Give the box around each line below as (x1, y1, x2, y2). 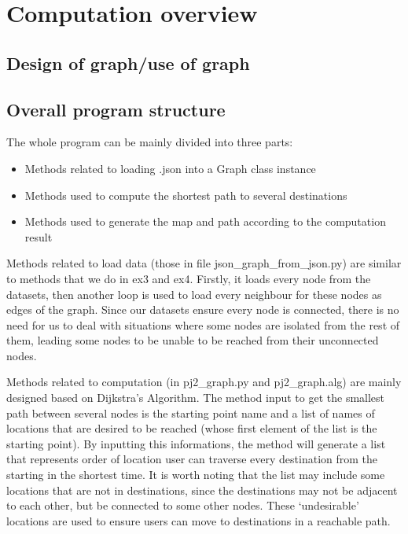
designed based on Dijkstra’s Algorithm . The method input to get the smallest (6, 389, 385, 406)
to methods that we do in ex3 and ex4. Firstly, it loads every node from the (6, 270, 371, 286)
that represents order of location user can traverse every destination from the (6, 451, 378, 467)
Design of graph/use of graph (6, 50, 250, 75)
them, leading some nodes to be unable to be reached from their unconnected (6, 332, 379, 348)
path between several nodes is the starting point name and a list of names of (6, 404, 375, 421)
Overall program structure (6, 97, 226, 121)
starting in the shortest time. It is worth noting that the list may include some (6, 466, 385, 483)
